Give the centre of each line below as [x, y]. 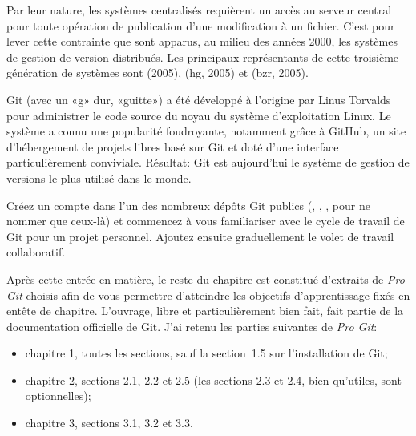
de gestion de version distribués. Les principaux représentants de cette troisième [203, 57]
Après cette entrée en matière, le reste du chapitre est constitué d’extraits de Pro [206, 279]
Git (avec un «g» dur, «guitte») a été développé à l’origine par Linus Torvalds [199, 99]
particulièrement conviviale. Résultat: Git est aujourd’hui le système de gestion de [208, 162]
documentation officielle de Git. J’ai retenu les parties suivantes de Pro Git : [192, 326]
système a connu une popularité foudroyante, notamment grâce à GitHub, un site [206, 131]
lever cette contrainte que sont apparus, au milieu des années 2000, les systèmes [202, 41]
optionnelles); [58, 396]
